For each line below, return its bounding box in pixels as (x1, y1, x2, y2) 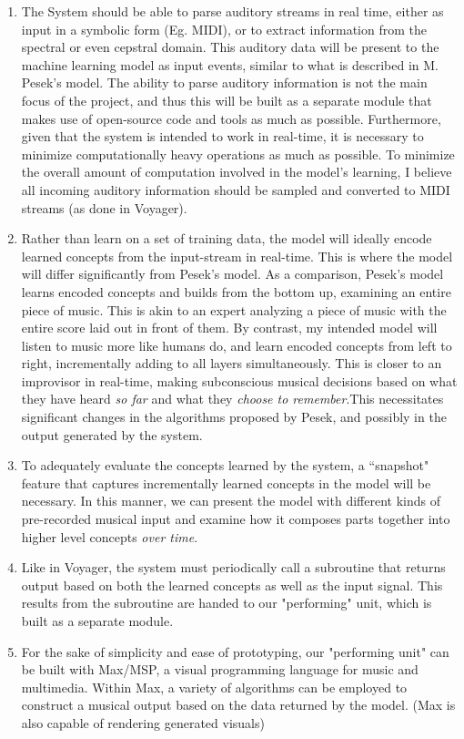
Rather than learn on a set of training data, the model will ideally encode (21, 229, 432, 248)
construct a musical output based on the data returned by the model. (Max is (21, 695, 456, 714)
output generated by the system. (21, 425, 203, 444)
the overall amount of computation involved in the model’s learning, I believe (21, 162, 452, 181)
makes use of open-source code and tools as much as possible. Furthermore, (21, 108, 441, 128)
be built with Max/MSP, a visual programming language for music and (21, 660, 419, 679)
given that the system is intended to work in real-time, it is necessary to (21, 127, 424, 146)
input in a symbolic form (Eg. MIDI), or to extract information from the (21, 19, 427, 38)
